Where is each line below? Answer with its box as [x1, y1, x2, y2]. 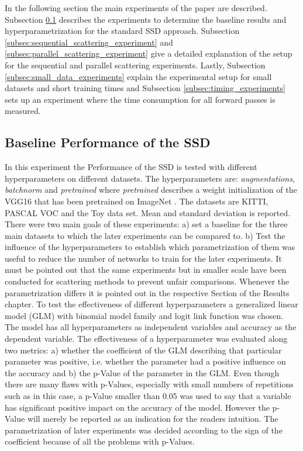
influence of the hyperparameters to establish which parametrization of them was [5, 241, 295, 253]
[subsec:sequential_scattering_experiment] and [5, 36, 173, 48]
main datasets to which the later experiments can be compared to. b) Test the [5, 229, 285, 241]
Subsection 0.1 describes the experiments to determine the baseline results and [5, 13, 287, 25]
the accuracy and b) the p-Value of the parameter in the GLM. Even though [5, 366, 280, 379]
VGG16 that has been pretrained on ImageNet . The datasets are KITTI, [5, 195, 268, 207]
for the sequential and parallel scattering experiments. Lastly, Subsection [5, 58, 266, 71]
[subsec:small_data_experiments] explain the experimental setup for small [5, 70, 272, 82]
